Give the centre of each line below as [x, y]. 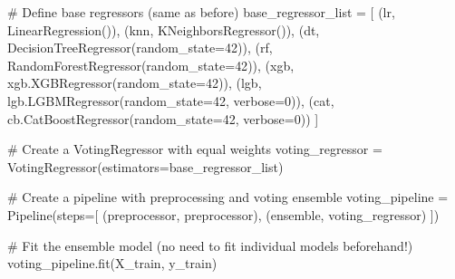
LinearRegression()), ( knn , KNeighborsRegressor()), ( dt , [164, 29]
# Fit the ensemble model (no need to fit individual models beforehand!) [210, 245]
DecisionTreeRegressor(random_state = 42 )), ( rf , [140, 48]
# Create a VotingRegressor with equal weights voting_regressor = [195, 149]
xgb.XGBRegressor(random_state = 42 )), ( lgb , [135, 83]
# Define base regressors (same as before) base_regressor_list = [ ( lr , [201, 12]
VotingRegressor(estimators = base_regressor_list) [145, 166]
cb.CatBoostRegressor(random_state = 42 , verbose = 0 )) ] [163, 118]
